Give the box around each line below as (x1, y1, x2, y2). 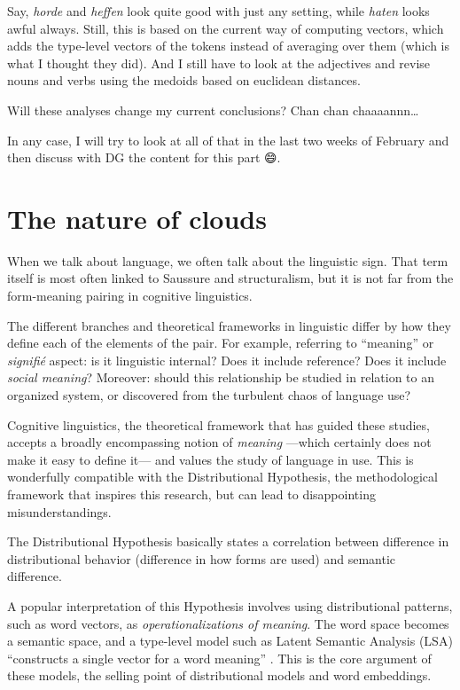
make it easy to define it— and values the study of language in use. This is (7, 450, 414, 468)
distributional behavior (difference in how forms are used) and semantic (7, 549, 396, 568)
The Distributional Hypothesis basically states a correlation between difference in (7, 532, 449, 551)
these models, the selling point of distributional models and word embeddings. (7, 666, 432, 685)
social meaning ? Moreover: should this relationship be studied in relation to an (7, 368, 434, 387)
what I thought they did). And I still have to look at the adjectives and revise (7, 53, 431, 72)
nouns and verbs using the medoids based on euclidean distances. (7, 71, 361, 90)
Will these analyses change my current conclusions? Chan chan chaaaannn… (7, 100, 419, 119)
